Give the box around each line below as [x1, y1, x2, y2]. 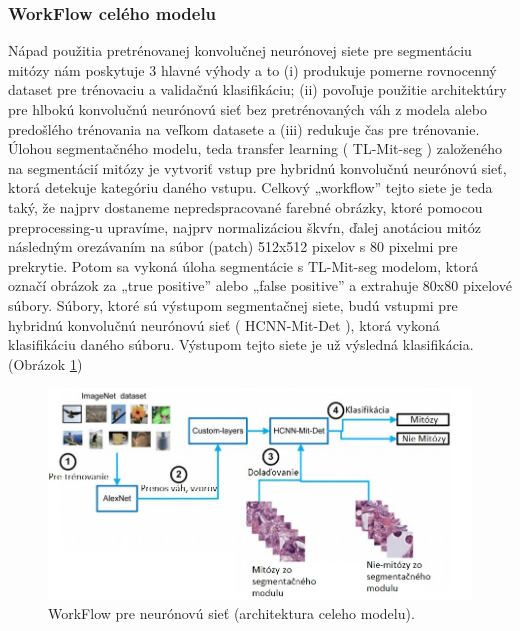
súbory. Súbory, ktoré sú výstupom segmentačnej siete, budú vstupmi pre [8, 294, 458, 315]
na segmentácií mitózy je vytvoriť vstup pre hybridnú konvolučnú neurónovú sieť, [8, 157, 507, 178]
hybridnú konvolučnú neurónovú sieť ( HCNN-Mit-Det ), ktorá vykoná [8, 314, 440, 335]
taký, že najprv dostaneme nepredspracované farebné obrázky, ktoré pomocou [8, 196, 483, 217]
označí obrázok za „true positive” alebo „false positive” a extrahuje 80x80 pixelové [8, 275, 512, 296]
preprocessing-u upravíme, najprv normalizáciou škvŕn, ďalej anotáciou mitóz [8, 216, 482, 237]
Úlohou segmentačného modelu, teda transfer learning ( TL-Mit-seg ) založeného [8, 138, 503, 159]
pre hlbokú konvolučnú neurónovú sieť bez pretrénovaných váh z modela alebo [8, 99, 487, 119]
